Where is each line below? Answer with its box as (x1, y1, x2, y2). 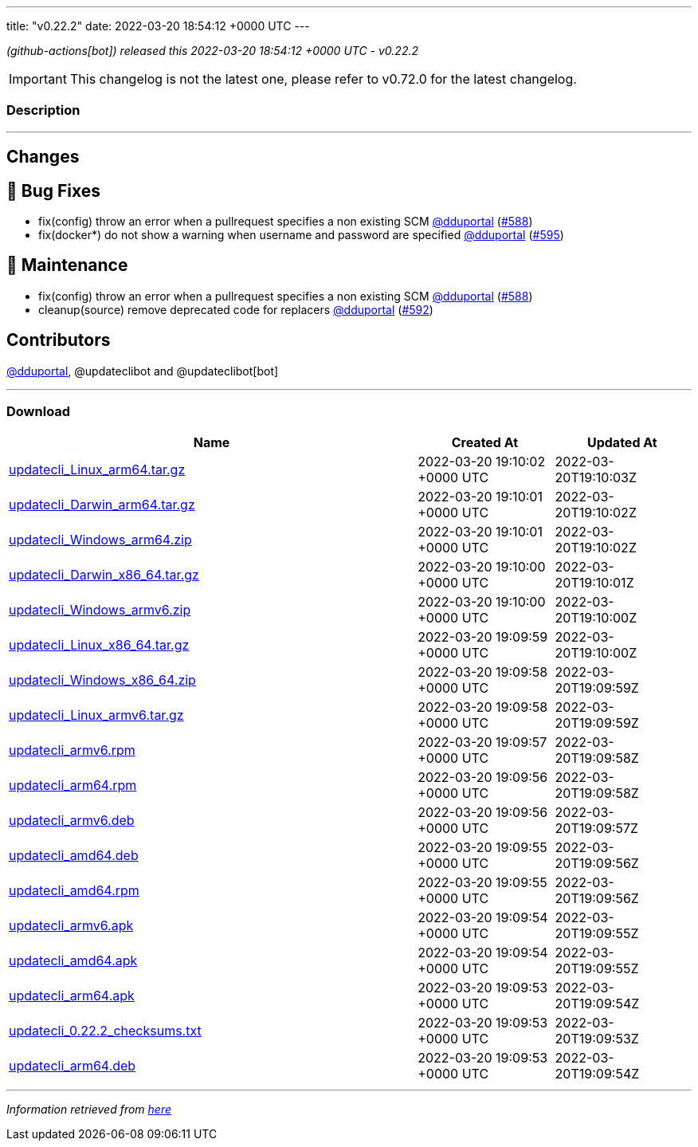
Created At (451, 434, 519, 451)
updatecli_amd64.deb (9, 847, 139, 864)
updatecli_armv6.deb (9, 812, 135, 829)
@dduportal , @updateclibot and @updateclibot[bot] (6, 363, 279, 378)
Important (9, 71, 67, 87)
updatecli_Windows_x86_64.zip (9, 672, 196, 689)
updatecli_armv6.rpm (9, 742, 135, 759)
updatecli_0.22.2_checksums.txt (9, 1023, 202, 1039)
